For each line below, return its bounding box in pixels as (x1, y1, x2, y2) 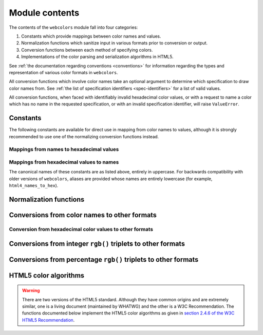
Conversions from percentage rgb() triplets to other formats (9, 255, 199, 264)
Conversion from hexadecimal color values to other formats (9, 226, 153, 233)
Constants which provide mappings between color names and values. (21, 33, 161, 39)
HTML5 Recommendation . (22, 317, 75, 323)
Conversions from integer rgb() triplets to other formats (9, 239, 185, 248)
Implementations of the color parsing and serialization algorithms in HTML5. (21, 54, 174, 60)
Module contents (9, 7, 80, 18)
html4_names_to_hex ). (9, 183, 58, 188)
